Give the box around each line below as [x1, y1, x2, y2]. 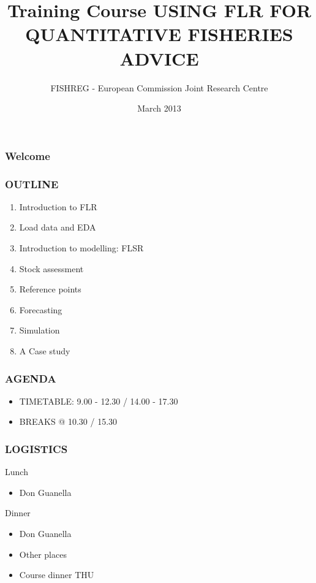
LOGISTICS [5, 441, 68, 456]
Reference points [19, 283, 81, 295]
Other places [19, 547, 67, 560]
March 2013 [137, 102, 181, 115]
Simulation [19, 324, 60, 337]
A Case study [19, 344, 70, 357]
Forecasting [19, 303, 62, 316]
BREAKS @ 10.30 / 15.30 [19, 415, 118, 428]
